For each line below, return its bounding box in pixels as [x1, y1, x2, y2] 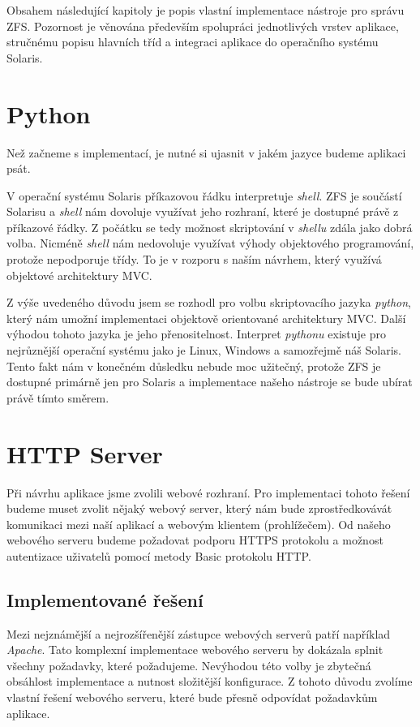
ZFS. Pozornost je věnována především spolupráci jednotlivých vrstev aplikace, [6, 17, 399, 34]
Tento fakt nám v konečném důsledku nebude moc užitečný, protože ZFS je [6, 357, 381, 374]
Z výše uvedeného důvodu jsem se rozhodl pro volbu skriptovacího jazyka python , [6, 294, 411, 311]
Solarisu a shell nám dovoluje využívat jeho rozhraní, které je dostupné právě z [6, 203, 399, 220]
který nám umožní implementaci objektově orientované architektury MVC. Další [6, 309, 406, 326]
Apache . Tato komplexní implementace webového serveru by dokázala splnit [6, 641, 384, 658]
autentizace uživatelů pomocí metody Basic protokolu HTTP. [6, 547, 311, 564]
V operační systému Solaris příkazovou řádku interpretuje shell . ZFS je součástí [6, 187, 402, 204]
